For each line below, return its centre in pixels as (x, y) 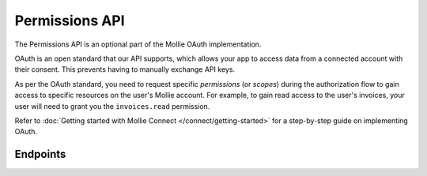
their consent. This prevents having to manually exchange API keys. (125, 69)
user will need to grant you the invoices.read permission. (112, 106)
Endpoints (40, 154)
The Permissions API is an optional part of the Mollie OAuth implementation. (138, 44)
